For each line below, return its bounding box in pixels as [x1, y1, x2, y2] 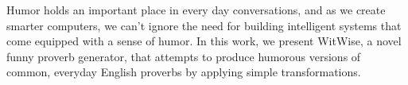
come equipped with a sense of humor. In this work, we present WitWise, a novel [6, 33, 402, 49]
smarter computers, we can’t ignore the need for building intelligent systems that [6, 17, 402, 33]
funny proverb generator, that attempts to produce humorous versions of [6, 48, 361, 64]
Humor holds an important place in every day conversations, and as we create [6, 2, 386, 17]
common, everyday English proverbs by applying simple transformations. [6, 64, 361, 80]
